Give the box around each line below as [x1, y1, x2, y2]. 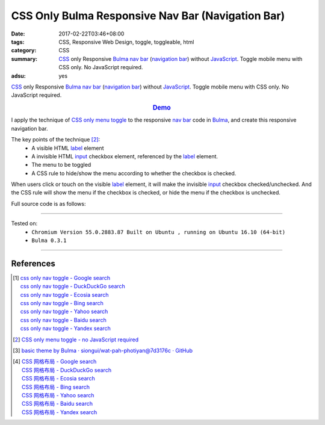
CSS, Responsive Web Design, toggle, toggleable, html [58, 38, 194, 45]
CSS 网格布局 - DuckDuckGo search [21, 366, 111, 373]
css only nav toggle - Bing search [20, 300, 104, 307]
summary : [11, 55, 38, 63]
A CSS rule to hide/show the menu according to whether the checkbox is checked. [31, 169, 237, 177]
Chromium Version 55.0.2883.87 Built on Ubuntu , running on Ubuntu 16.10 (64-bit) [31, 229, 286, 235]
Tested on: [11, 220, 38, 227]
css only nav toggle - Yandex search [20, 325, 111, 332]
